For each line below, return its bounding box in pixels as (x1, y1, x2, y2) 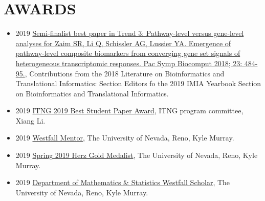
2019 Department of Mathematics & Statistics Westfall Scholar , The (15, 177, 230, 188)
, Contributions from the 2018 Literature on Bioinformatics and (25, 68, 225, 78)
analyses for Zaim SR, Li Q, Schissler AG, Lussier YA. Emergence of (15, 37, 231, 48)
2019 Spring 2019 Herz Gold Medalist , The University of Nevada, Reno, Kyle (15, 150, 258, 160)
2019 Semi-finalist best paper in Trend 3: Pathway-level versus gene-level (15, 28, 244, 38)
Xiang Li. (15, 115, 46, 126)
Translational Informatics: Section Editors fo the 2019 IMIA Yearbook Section (15, 78, 261, 89)
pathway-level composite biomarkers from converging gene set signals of (15, 48, 240, 58)
